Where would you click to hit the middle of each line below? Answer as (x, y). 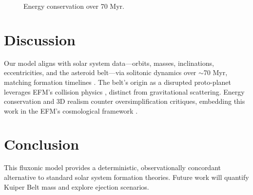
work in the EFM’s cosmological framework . (71, 110)
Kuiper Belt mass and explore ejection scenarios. (77, 186)
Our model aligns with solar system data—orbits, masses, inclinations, (109, 63)
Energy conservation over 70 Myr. (74, 6)
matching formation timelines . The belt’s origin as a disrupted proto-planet (117, 82)
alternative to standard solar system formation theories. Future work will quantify (126, 177)
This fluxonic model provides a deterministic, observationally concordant (112, 167)
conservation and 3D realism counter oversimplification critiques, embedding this (125, 101)
